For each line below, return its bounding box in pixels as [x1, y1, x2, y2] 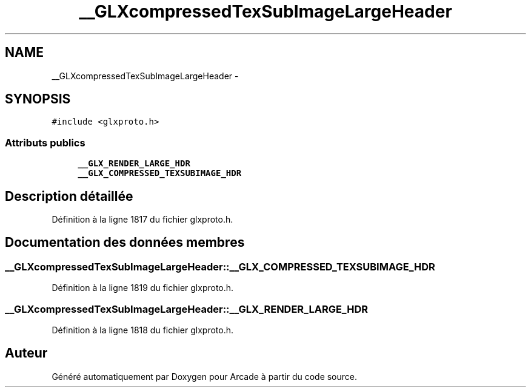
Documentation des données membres [5, 235, 245, 250]
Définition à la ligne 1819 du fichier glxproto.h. [52, 283, 234, 293]
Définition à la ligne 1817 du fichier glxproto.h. [52, 214, 233, 225]
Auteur [5, 345, 48, 361]
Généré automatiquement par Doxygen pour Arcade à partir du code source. [52, 371, 358, 382]
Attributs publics [5, 136, 85, 149]
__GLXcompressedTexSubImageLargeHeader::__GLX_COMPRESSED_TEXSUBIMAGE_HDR [5, 260, 435, 273]
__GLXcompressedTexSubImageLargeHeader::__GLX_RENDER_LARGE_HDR [5, 302, 368, 315]
